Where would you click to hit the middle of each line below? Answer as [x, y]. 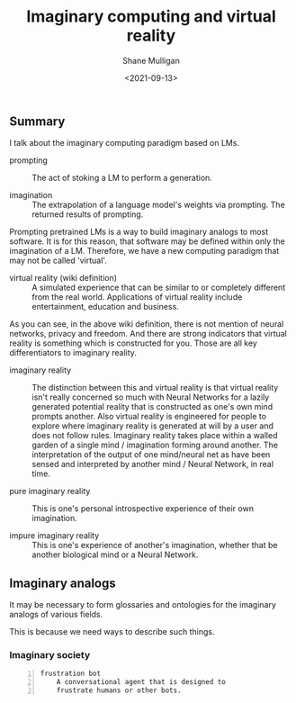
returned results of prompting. [88, 214]
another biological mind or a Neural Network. [115, 554]
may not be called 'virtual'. [58, 261]
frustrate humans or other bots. [119, 690]
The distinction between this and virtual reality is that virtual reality [155, 388]
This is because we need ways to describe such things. [112, 632]
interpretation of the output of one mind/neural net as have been [151, 455]
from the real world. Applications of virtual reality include [137, 297]
